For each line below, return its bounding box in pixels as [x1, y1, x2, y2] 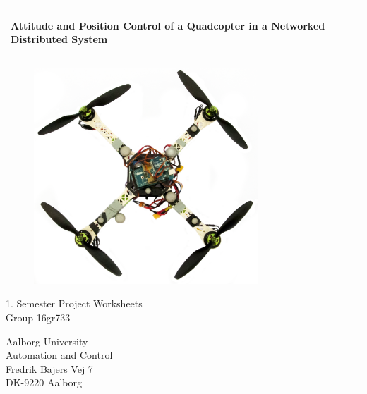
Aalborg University [6, 333, 88, 348]
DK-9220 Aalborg [6, 375, 82, 390]
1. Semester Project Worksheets [6, 296, 143, 311]
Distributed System [11, 32, 108, 47]
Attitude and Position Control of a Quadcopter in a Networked [11, 18, 325, 32]
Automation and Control [6, 347, 113, 362]
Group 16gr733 [6, 309, 71, 324]
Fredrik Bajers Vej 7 [6, 361, 93, 376]
